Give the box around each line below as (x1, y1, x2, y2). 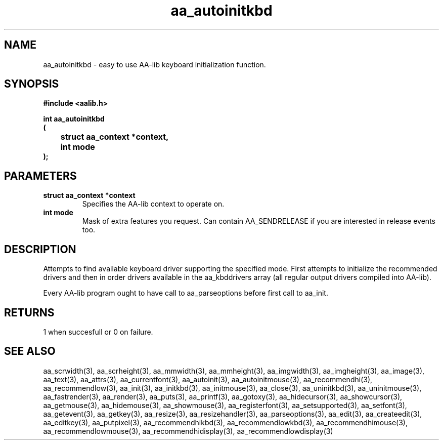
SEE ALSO (4, 345, 56, 358)
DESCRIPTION (4, 243, 76, 256)
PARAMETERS (4, 169, 77, 182)
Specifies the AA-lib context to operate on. (82, 199, 225, 209)
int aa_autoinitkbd (43, 114, 105, 124)
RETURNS (4, 306, 55, 319)
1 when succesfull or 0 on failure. (43, 327, 153, 336)
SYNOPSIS (4, 77, 59, 91)
